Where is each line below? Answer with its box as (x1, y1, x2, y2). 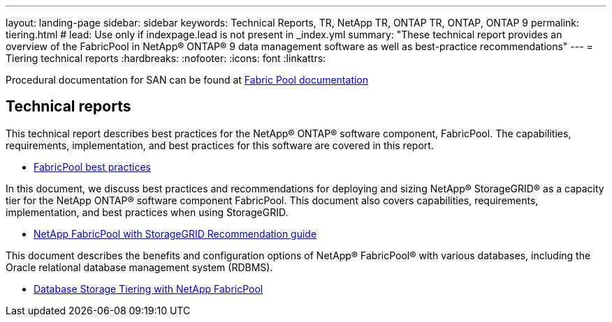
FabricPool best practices (34, 160, 151, 173)
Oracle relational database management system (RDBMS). (6, 261, 273, 273)
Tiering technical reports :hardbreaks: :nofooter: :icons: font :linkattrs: (6, 52, 326, 64)
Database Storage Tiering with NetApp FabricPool (34, 282, 263, 295)
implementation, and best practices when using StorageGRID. (6, 206, 289, 218)
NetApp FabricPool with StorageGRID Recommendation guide (34, 227, 317, 240)
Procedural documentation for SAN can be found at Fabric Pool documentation (6, 74, 369, 86)
